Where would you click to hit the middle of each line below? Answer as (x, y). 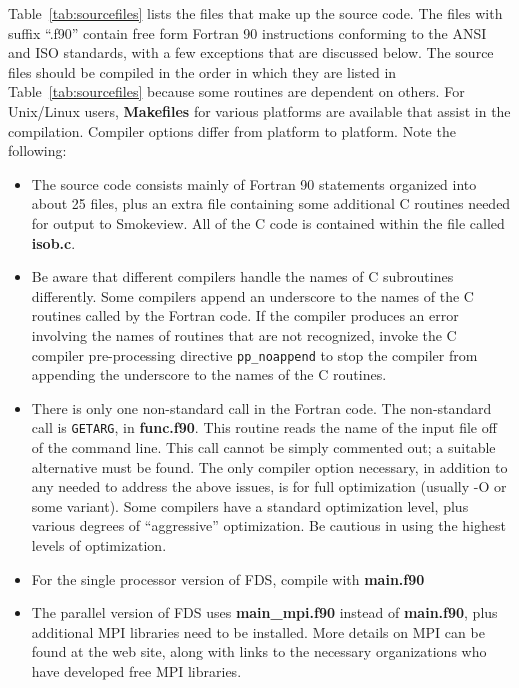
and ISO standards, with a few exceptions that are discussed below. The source (251, 52)
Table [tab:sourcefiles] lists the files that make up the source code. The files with (255, 13)
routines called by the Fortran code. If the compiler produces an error (245, 315)
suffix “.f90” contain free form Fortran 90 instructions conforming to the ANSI (247, 32)
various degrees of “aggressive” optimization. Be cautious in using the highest (268, 525)
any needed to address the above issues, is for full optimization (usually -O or (269, 486)
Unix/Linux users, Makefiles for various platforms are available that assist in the (259, 110)
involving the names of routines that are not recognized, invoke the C (244, 334)
